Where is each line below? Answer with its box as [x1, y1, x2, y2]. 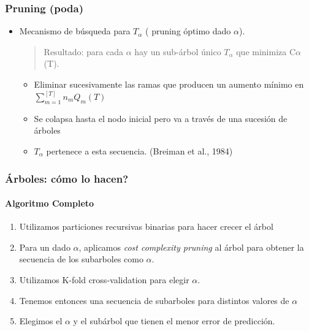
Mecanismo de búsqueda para [19, 25, 131, 37]
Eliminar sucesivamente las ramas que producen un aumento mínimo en [34, 78, 304, 90]
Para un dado [19, 240, 71, 253]
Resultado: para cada [44, 45, 124, 58]
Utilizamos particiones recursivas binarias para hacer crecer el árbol [19, 220, 273, 233]
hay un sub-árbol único [134, 45, 221, 58]
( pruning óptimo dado [145, 25, 231, 37]
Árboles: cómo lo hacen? [5, 170, 129, 186]
